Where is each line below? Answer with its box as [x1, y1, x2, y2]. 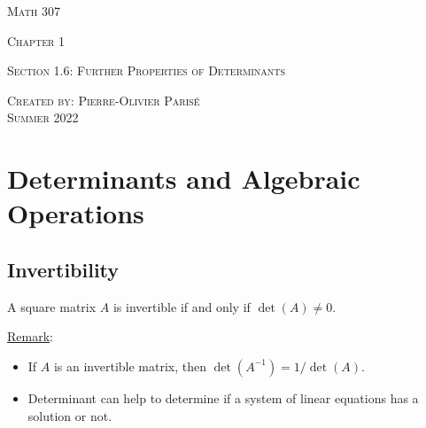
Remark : [7, 327, 53, 346]
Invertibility [7, 255, 120, 283]
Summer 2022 [7, 108, 79, 127]
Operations [7, 195, 144, 231]
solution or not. [27, 406, 112, 424]
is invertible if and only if [112, 297, 251, 315]
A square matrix [7, 297, 97, 315]
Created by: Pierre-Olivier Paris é [7, 90, 200, 109]
